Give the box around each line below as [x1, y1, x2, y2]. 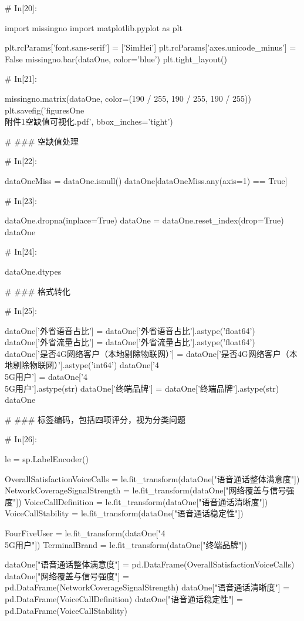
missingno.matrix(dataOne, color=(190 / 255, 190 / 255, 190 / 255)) [5, 92, 251, 104]
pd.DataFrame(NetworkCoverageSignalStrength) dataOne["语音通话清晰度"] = [5, 581, 290, 593]
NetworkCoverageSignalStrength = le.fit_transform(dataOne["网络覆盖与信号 [5, 484, 286, 496]
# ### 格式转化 [5, 285, 70, 297]
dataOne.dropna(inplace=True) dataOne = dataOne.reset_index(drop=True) [5, 214, 284, 226]
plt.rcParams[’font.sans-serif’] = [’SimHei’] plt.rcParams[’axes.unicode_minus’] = [5, 41, 296, 54]
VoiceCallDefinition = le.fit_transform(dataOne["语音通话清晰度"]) [24, 495, 268, 508]
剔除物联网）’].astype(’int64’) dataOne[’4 [12, 359, 160, 371]
